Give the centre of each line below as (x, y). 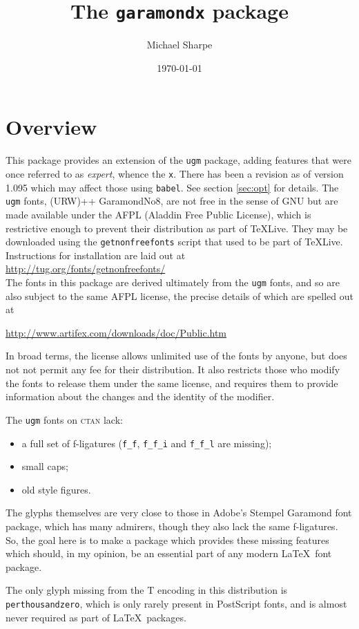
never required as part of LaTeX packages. (96, 617)
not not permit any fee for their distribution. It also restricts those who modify (173, 369)
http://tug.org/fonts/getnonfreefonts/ (86, 269)
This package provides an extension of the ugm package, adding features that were (179, 160)
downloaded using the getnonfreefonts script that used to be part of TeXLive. (174, 242)
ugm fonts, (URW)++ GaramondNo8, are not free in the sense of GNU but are (172, 201)
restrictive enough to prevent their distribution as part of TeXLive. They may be (177, 228)
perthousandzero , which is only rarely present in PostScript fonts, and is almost (176, 603)
